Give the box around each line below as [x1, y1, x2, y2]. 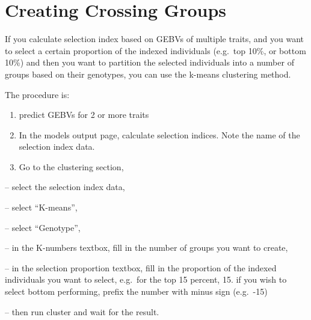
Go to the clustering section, [19, 160, 124, 173]
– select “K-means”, [5, 201, 78, 214]
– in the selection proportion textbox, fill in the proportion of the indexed [5, 261, 277, 274]
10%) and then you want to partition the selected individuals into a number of [5, 56, 294, 69]
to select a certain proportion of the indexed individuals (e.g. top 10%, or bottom [5, 44, 306, 57]
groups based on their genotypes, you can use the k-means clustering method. [5, 67, 291, 80]
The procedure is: [5, 88, 70, 100]
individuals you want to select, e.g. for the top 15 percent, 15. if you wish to [5, 273, 287, 286]
